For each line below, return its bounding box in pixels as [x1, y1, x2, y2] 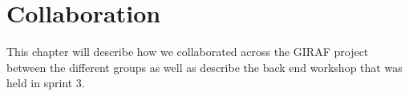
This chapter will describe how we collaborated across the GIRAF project [6, 43, 369, 60]
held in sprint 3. [6, 74, 85, 91]
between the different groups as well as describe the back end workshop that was [6, 58, 403, 75]
